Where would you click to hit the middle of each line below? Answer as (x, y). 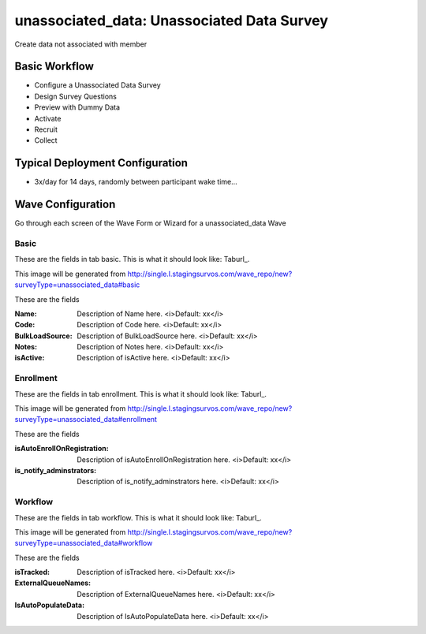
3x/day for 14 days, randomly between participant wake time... (136, 182)
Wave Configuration (65, 205)
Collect (46, 140)
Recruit (46, 129)
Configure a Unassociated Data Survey (97, 85)
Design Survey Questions (76, 96)
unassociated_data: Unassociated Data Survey (172, 21)
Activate (48, 118)
